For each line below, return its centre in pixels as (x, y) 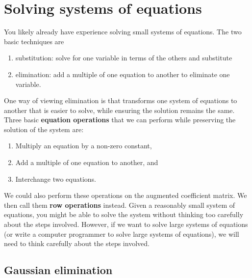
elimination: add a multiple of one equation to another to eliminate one (123, 74)
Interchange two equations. (56, 179)
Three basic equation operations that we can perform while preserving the (120, 120)
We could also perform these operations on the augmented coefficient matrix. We (126, 195)
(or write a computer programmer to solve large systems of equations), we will (122, 234)
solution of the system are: (44, 129)
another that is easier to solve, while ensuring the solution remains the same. (119, 110)
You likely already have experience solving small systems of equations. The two (123, 32)
